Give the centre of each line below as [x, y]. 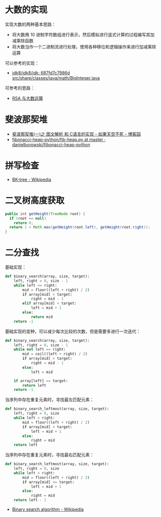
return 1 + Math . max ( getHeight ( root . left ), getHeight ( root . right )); [80, 227]
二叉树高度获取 [35, 201]
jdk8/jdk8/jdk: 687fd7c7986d [41, 73]
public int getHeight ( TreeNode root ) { [45, 214]
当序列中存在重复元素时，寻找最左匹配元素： [50, 400]
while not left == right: [40, 350]
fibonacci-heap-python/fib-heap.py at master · [59, 139]
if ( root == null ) [28, 218]
